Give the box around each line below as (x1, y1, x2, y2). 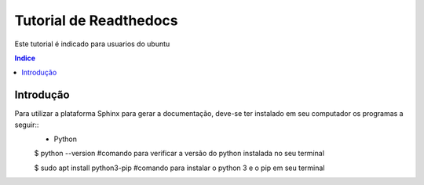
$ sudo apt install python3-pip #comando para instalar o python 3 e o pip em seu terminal (34, 163, 325, 172)
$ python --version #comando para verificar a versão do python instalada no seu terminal (34, 149, 325, 158)
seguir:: (14, 120, 39, 129)
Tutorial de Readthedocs (14, 12, 178, 29)
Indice (14, 53, 35, 63)
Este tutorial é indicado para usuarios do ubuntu (14, 39, 170, 49)
